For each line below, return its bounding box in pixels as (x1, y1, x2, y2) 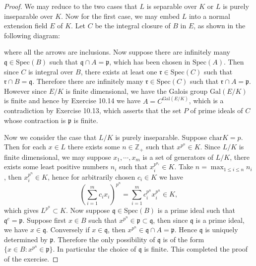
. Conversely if (46, 224, 90, 235)
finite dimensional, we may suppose (4, 151, 111, 162)
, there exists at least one (80, 66, 157, 76)
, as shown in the (193, 20, 246, 31)
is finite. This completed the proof (144, 244, 248, 254)
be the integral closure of (95, 20, 171, 31)
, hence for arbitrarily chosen (47, 171, 135, 182)
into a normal (189, 10, 230, 21)
